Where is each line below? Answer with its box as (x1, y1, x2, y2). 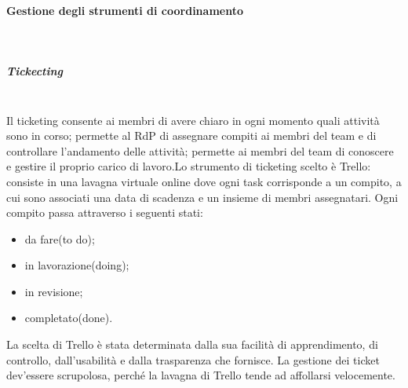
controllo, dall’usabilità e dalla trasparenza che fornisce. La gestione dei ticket (6, 351, 380, 368)
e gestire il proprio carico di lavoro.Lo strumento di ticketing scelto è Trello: (6, 158, 371, 174)
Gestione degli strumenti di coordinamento (6, 2, 243, 18)
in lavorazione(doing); (24, 257, 129, 273)
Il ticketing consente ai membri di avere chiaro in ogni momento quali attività (6, 112, 380, 128)
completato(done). (24, 309, 113, 326)
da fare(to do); (24, 230, 95, 247)
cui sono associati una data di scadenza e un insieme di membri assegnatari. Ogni (6, 189, 399, 205)
